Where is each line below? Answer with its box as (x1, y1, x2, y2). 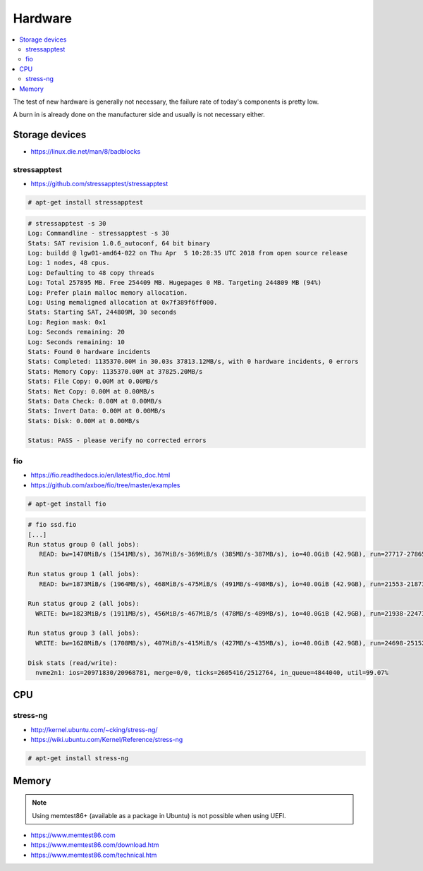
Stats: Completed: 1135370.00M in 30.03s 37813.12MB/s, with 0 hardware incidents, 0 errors (27, 358, 359, 366)
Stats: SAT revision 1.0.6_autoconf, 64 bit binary (27, 239, 211, 247)
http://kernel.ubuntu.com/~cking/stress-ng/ (30, 725, 158, 733)
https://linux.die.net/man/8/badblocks (30, 147, 141, 156)
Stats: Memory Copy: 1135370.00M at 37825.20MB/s (27, 367, 203, 375)
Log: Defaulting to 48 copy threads (27, 269, 155, 276)
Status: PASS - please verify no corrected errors (27, 437, 207, 444)
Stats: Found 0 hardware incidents (27, 348, 151, 355)
